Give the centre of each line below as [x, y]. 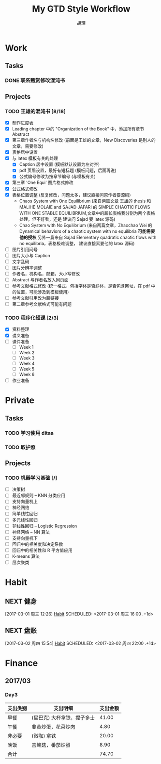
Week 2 [27, 352]
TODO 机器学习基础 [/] [31, 478]
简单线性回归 [25, 514]
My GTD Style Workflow [81, 9]
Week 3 [27, 358]
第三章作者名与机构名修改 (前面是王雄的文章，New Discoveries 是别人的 [84, 140]
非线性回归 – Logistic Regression [44, 526]
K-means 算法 [26, 556]
